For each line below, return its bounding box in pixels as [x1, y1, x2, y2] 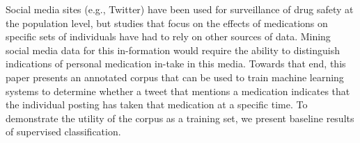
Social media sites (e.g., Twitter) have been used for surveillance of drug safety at [6, 2, 354, 16]
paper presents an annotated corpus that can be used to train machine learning [6, 69, 344, 84]
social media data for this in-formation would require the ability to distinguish [6, 42, 341, 57]
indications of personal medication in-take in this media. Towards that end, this [6, 56, 346, 71]
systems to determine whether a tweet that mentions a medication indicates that [6, 83, 350, 98]
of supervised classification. [6, 124, 121, 139]
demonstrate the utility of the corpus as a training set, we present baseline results [6, 110, 354, 125]
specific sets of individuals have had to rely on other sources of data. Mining [6, 29, 331, 44]
